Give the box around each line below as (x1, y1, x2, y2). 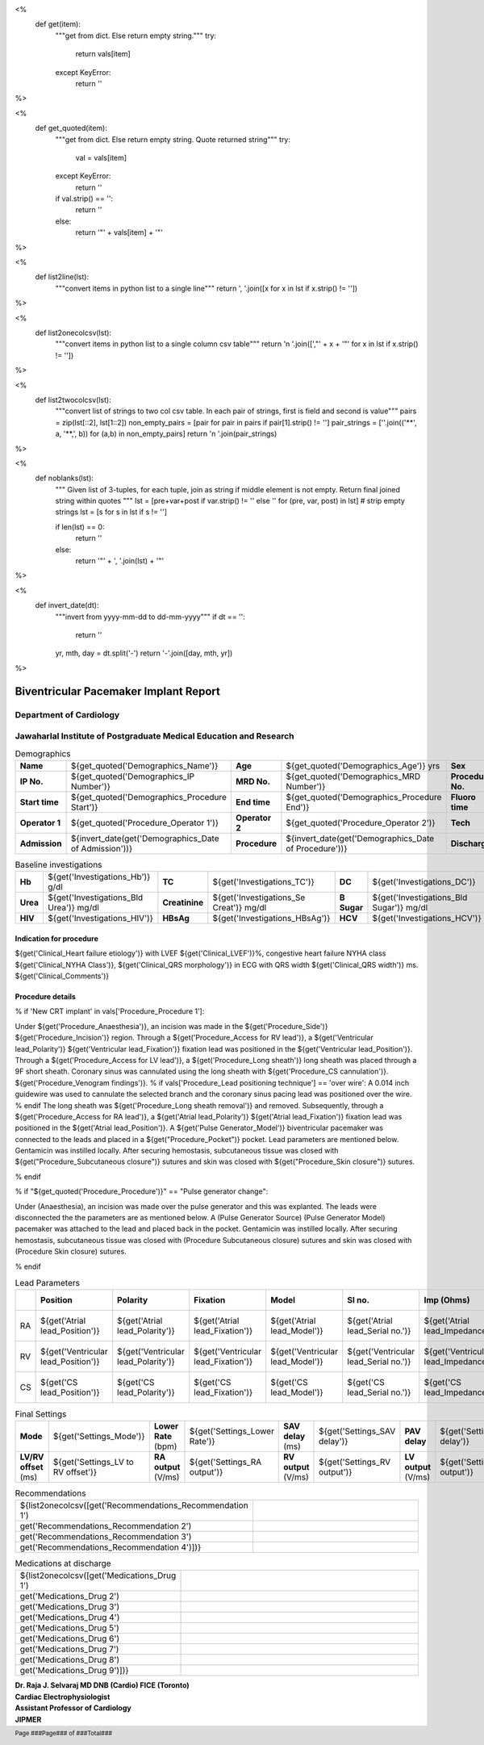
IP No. (19, 776, 44, 787)
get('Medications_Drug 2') (19, 1591, 120, 1602)
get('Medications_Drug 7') (19, 1643, 119, 1655)
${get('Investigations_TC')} (212, 877, 315, 888)
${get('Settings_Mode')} (52, 1430, 145, 1442)
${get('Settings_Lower (189, 1425, 274, 1437)
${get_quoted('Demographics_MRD (286, 771, 421, 782)
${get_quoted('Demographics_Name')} (70, 760, 219, 771)
